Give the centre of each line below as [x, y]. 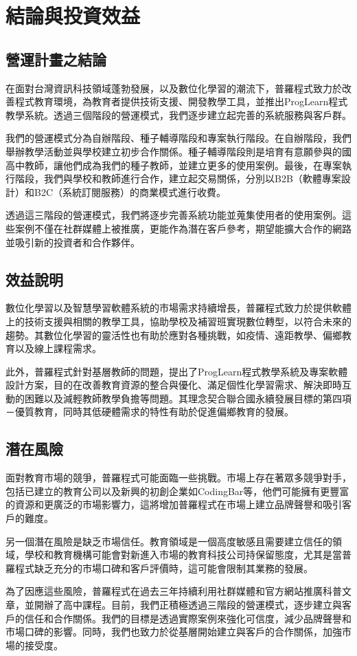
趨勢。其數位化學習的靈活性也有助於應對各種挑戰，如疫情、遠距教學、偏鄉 [174, 335]
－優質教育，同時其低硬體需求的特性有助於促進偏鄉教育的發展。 [150, 412]
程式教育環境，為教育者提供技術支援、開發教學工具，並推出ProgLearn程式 [181, 101]
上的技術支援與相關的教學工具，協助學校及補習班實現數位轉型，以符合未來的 [178, 321]
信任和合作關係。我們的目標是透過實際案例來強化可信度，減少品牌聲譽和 [188, 618]
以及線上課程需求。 [58, 348]
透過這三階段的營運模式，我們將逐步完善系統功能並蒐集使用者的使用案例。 [174, 215]
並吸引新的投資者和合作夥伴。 [73, 242]
